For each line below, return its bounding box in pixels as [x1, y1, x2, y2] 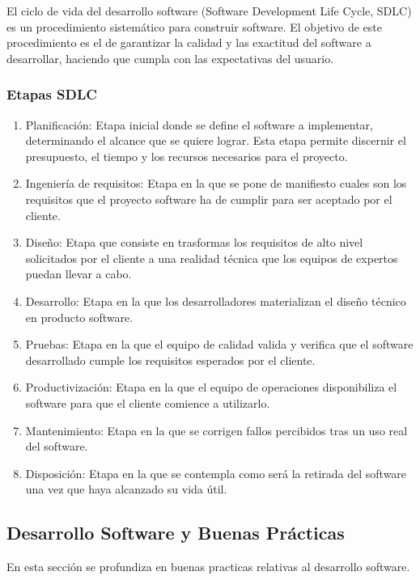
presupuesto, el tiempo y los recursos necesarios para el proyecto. [25, 147, 348, 164]
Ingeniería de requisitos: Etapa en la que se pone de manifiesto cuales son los [25, 175, 407, 192]
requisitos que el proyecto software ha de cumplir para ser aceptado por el [25, 190, 392, 207]
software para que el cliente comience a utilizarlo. [25, 394, 270, 411]
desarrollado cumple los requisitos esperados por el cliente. [25, 351, 316, 368]
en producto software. [25, 308, 134, 325]
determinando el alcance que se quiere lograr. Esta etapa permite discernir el [25, 132, 406, 149]
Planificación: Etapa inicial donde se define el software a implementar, [25, 116, 373, 133]
